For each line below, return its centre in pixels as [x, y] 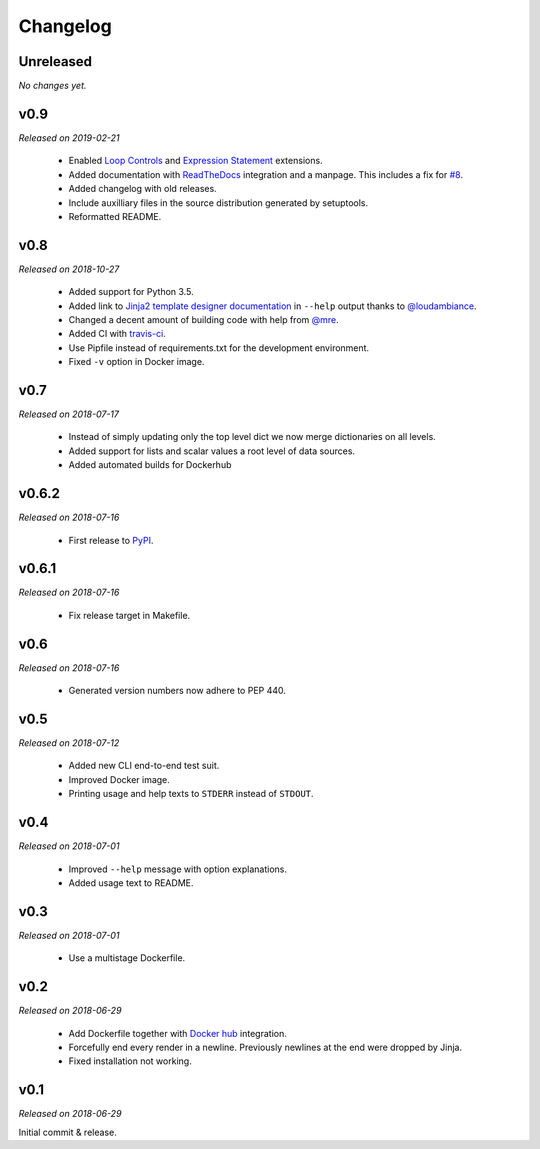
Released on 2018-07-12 [69, 743]
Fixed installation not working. [130, 1061]
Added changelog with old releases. [142, 189]
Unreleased [55, 61]
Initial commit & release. [67, 1132]
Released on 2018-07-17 [69, 414]
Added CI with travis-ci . [117, 334]
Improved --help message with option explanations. [177, 869]
